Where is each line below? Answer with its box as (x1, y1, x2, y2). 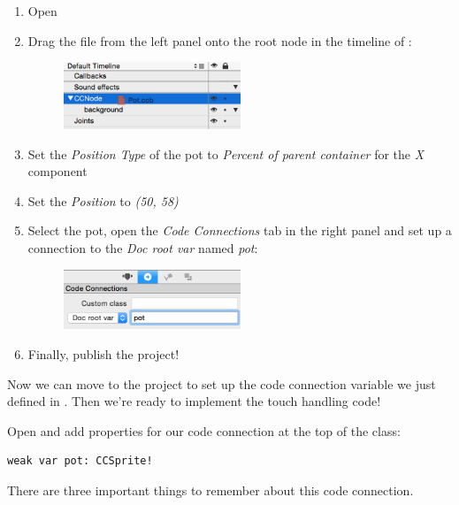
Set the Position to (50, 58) (27, 191, 179, 210)
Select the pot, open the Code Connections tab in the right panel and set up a (27, 221, 452, 240)
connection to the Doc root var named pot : (27, 238, 258, 256)
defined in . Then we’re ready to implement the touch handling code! (7, 392, 381, 410)
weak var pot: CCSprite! (7, 455, 153, 468)
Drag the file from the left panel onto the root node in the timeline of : (27, 31, 412, 50)
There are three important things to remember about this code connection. (7, 480, 414, 499)
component (27, 162, 88, 180)
